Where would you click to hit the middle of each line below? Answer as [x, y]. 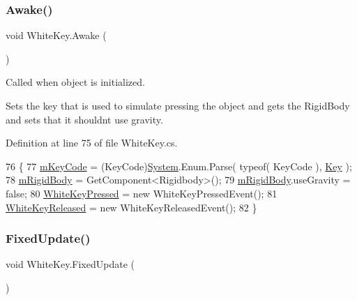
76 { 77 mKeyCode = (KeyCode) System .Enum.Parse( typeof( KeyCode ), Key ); [179, 166]
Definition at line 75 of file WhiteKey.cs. [92, 143]
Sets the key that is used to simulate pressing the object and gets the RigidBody [178, 105]
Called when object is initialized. [75, 82]
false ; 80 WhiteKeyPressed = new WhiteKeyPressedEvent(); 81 [142, 193]
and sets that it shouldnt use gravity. [84, 119]
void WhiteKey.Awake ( [56, 35]
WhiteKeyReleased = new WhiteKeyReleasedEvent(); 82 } [131, 207]
